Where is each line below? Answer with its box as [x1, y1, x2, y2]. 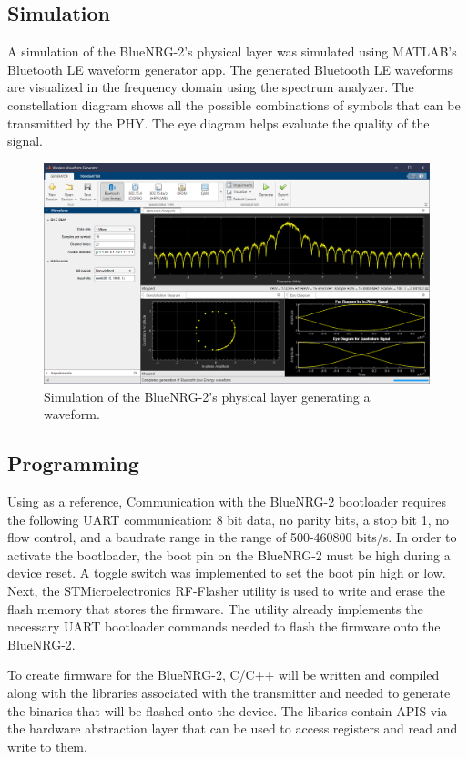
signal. [7, 131, 43, 150]
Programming [7, 449, 139, 477]
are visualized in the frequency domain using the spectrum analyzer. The [7, 77, 414, 97]
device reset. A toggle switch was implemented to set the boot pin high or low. [7, 563, 446, 582]
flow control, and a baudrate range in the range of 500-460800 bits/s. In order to [7, 528, 457, 547]
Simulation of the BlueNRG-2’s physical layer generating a [44, 386, 371, 405]
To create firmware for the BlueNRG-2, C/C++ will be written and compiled [7, 665, 440, 684]
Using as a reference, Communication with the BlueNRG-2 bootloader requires [7, 491, 446, 510]
